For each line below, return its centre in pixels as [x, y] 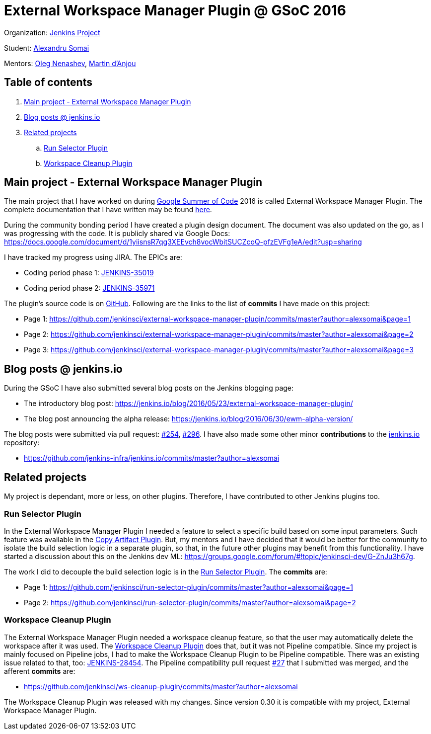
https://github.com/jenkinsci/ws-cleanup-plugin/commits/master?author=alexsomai [161, 686]
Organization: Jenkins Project [52, 32]
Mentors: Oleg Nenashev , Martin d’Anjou [70, 63]
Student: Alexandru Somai [47, 48]
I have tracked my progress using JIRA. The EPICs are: [93, 257]
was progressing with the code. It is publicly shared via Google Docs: [117, 234]
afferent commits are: [40, 671]
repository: [22, 443]
